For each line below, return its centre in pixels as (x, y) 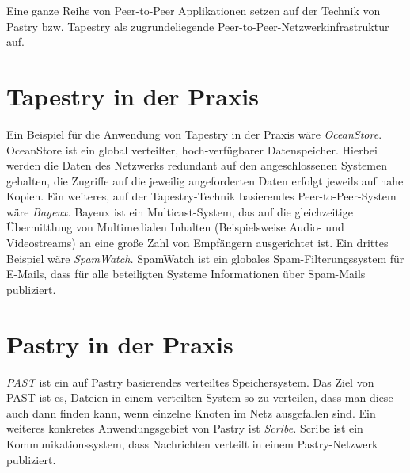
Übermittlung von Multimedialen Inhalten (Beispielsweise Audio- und (175, 227)
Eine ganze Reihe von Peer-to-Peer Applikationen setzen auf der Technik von (194, 10)
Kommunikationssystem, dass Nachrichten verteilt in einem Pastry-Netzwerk (192, 443)
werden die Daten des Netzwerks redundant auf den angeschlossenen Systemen (197, 165)
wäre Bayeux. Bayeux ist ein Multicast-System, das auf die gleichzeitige (180, 211)
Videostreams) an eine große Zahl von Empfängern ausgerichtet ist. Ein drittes (197, 243)
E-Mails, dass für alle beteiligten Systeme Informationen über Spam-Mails (186, 274)
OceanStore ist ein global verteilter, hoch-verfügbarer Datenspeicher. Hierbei (192, 149)
